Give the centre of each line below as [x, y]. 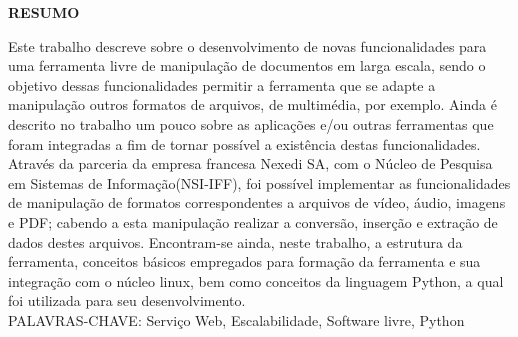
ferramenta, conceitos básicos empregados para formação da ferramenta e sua [244, 261]
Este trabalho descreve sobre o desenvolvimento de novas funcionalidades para [247, 45]
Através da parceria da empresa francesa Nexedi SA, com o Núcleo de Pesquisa [250, 163]
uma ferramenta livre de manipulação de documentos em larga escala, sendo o [247, 65]
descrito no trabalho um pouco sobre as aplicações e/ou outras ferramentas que [251, 123]
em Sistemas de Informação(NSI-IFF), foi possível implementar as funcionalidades [259, 182]
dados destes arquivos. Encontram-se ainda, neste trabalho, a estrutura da [235, 241]
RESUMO [44, 12]
